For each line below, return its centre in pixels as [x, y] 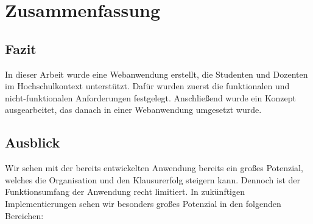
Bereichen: [24, 215]
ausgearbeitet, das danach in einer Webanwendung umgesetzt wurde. [133, 110]
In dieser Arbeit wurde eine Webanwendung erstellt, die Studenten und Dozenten [156, 74]
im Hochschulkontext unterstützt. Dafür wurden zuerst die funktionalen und [147, 86]
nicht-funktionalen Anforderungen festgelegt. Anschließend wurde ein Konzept [150, 97]
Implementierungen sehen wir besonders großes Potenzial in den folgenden [143, 203]
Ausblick [33, 142]
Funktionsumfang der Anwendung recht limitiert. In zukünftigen [125, 192]
